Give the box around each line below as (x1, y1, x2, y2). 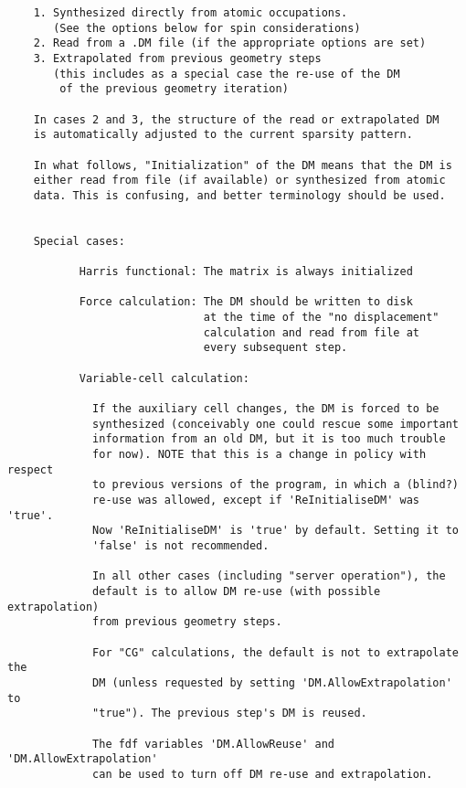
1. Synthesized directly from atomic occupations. (33, 6, 348, 19)
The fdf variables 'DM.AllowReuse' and (92, 737, 334, 751)
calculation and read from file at (203, 325, 420, 339)
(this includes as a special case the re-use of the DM (53, 67, 400, 80)
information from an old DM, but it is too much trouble (92, 432, 446, 446)
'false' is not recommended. (92, 538, 270, 552)
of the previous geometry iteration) (59, 82, 289, 96)
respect (7, 463, 54, 476)
